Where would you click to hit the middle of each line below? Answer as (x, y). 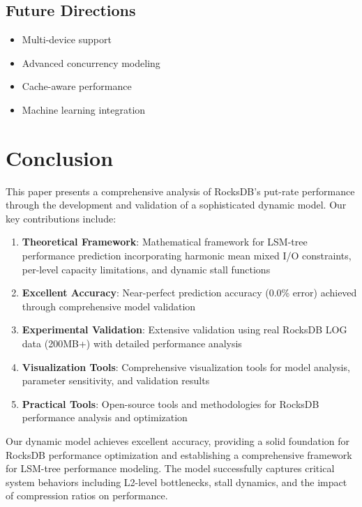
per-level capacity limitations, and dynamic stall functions (146, 269)
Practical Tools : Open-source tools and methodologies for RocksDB (171, 403)
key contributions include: (61, 218)
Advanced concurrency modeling (91, 62)
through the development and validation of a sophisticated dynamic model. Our (176, 205)
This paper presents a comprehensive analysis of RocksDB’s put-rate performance (180, 191)
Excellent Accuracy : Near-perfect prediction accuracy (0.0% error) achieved (189, 293)
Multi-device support (67, 39)
